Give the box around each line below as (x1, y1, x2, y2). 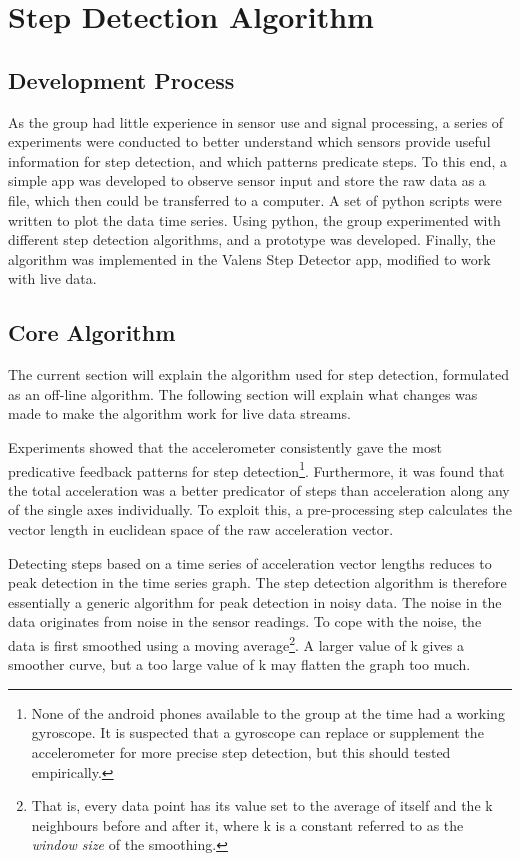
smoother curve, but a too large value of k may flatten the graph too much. (8, 654, 471, 675)
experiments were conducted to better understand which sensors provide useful (8, 131, 491, 152)
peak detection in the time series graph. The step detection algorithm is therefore (8, 572, 507, 593)
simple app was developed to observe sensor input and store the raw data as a (8, 170, 486, 191)
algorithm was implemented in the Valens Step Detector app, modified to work (8, 248, 491, 269)
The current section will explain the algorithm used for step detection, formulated (8, 364, 509, 385)
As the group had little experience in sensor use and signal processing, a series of (8, 111, 504, 132)
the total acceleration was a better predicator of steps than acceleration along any (8, 479, 510, 500)
